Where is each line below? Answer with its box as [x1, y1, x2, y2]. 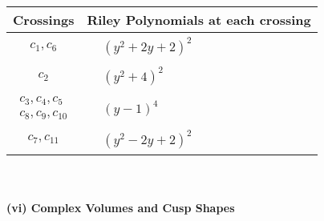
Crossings [13, 10, 75, 29]
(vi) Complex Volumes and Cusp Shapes [6, 199, 235, 215]
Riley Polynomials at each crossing [87, 10, 311, 29]
